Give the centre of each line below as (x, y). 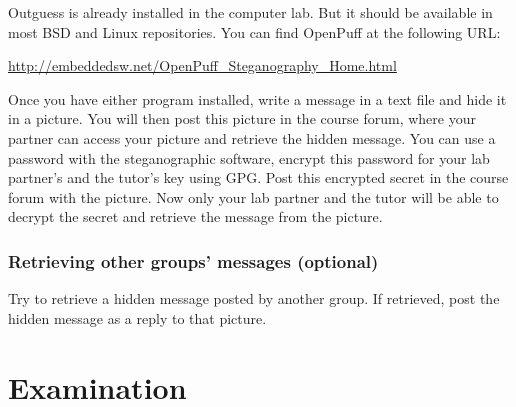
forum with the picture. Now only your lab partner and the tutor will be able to (253, 196)
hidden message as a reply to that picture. (137, 317)
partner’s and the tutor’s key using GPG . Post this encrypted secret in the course (258, 177)
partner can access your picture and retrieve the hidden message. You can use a (252, 137)
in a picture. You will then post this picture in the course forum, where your (242, 118)
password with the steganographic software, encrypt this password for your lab (249, 157)
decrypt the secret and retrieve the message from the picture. (195, 216)
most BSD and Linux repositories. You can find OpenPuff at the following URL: (254, 31)
